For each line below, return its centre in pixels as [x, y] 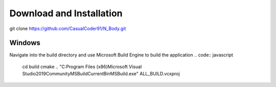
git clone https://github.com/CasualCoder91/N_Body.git [68, 28]
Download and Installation [66, 13]
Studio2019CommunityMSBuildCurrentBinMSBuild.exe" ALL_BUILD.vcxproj [101, 74]
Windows [25, 43]
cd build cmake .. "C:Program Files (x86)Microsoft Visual [82, 67]
